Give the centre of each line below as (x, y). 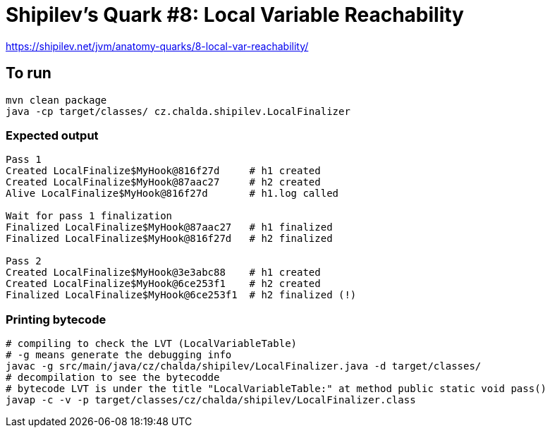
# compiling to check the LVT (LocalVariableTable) (152, 344)
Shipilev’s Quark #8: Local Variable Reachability (235, 15)
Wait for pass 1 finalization (89, 216)
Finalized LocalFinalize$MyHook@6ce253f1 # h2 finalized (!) (181, 295)
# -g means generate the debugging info (119, 355)
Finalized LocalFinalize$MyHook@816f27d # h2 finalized (169, 239)
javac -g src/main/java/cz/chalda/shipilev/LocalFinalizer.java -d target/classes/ (244, 366)
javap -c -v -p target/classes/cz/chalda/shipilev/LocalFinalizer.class (211, 400)
